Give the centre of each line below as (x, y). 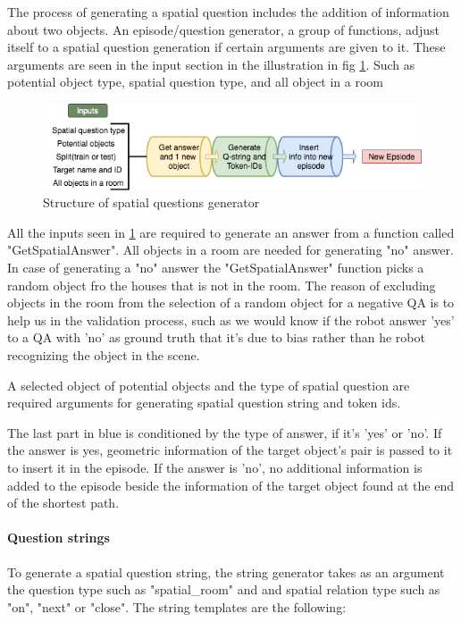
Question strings (59, 538)
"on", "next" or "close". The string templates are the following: (177, 606)
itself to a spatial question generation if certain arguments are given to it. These (226, 47)
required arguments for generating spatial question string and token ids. (204, 403)
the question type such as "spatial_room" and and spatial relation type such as (224, 589)
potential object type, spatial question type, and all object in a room (196, 82)
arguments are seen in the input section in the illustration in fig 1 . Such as (211, 64)
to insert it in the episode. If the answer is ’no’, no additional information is (215, 467)
